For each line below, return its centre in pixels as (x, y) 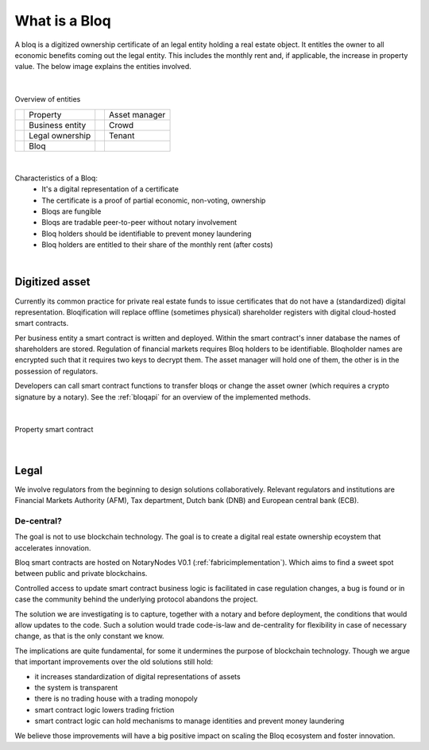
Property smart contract (54, 430)
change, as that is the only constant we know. (89, 636)
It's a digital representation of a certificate (110, 189)
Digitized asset (52, 282)
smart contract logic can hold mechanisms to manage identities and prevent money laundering (189, 721)
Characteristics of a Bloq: (56, 178)
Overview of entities (48, 99)
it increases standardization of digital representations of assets (138, 676)
